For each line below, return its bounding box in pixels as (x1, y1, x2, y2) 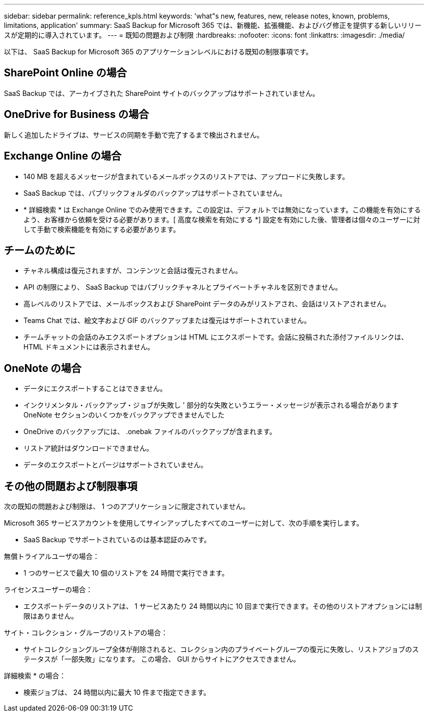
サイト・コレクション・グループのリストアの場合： (4, 628, 168, 637)
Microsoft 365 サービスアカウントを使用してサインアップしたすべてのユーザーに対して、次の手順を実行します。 (4, 519, 364, 528)
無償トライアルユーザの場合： (4, 552, 100, 561)
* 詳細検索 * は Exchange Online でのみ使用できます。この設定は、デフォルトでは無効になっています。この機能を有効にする (23, 205, 421, 214)
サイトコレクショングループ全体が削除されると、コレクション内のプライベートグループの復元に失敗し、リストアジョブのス (23, 645, 419, 654)
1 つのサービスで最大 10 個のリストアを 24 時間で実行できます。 (23, 569, 229, 577)
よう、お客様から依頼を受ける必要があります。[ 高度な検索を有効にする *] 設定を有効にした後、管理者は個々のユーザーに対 (23, 215, 420, 224)
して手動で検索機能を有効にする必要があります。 (23, 225, 180, 233)
